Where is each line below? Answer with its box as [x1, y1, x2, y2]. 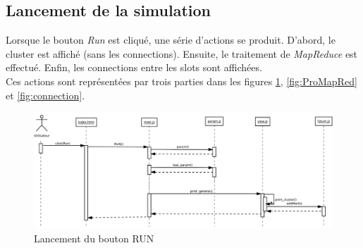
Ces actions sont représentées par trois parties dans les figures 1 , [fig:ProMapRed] [6, 73, 357, 88]
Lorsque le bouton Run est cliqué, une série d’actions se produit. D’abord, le [6, 32, 336, 47]
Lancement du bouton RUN [34, 230, 154, 245]
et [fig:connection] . [6, 87, 85, 102]
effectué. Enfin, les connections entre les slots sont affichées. [6, 60, 262, 75]
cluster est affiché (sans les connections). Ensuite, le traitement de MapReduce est [6, 46, 358, 61]
